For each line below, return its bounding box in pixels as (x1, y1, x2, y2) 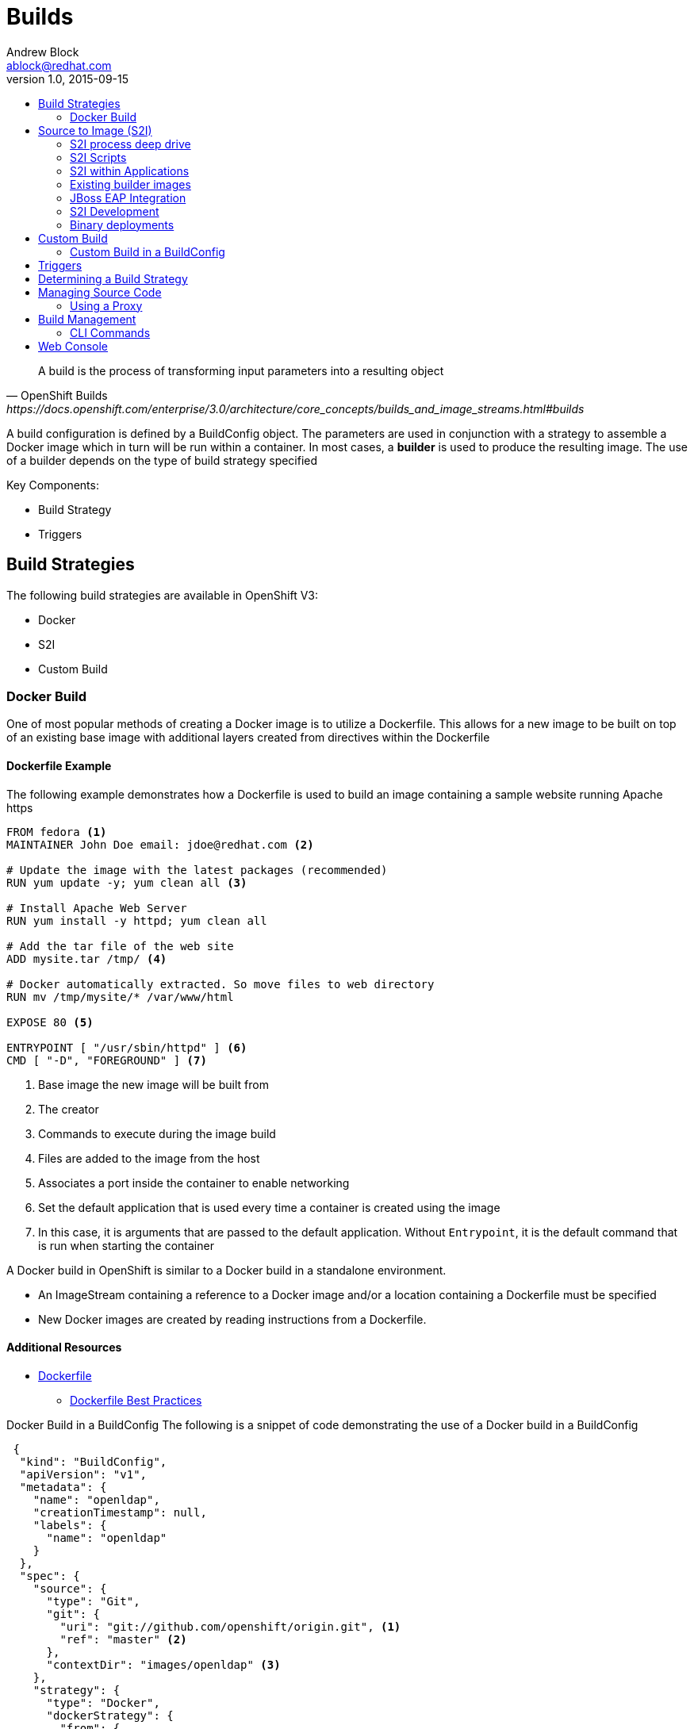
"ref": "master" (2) (59, 1632, 187, 1646)
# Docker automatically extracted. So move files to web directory (6, 977, 435, 991)
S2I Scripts (70, 150, 127, 164)
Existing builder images (70, 177, 191, 191)
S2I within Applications (70, 163, 190, 178)
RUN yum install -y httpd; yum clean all (6, 914, 267, 927)
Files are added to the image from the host (38, 1151, 260, 1165)
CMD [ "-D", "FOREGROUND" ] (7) (6, 1053, 207, 1067)
